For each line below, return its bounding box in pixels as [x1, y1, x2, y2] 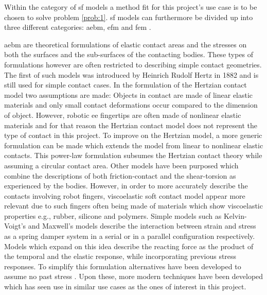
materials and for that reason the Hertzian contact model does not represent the [4, 119, 258, 130]
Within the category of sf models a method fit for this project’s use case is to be [4, 2, 257, 12]
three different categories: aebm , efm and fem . [4, 22, 151, 32]
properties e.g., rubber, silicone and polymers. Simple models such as [4, 210, 222, 221]
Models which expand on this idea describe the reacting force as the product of [4, 240, 254, 251]
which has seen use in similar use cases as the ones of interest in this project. [4, 281, 246, 292]
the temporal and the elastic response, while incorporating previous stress [4, 251, 237, 262]
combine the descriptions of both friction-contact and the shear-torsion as [4, 170, 236, 181]
